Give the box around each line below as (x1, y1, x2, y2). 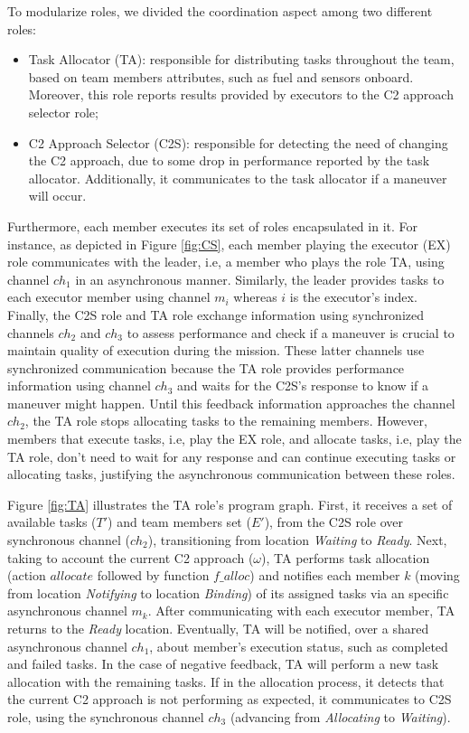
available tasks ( (7, 512, 97, 531)
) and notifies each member (249, 566, 400, 585)
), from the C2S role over (264, 512, 403, 531)
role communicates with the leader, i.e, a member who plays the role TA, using (7, 252, 445, 271)
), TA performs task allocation (261, 548, 430, 567)
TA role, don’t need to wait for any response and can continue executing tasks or (7, 446, 456, 465)
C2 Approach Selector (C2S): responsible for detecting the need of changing (28, 133, 448, 152)
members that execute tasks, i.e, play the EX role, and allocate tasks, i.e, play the (7, 429, 462, 448)
